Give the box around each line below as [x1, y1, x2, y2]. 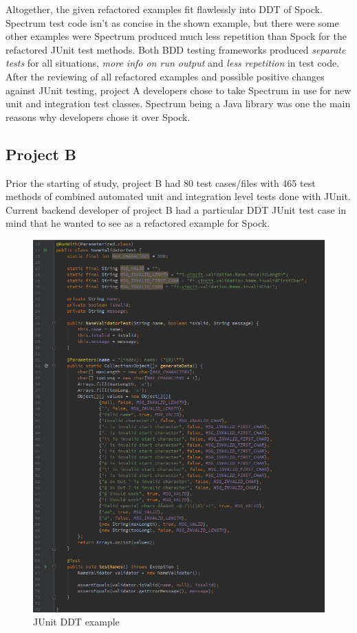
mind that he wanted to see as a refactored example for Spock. [6, 216, 270, 230]
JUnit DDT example [33, 614, 120, 629]
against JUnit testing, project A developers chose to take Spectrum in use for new [6, 82, 351, 97]
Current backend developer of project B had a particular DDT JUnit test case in [6, 202, 347, 216]
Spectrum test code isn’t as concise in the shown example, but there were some [6, 15, 339, 30]
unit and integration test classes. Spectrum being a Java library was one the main [6, 96, 351, 111]
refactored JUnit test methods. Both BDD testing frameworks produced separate [6, 42, 346, 56]
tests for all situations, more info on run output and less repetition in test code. [6, 56, 340, 70]
